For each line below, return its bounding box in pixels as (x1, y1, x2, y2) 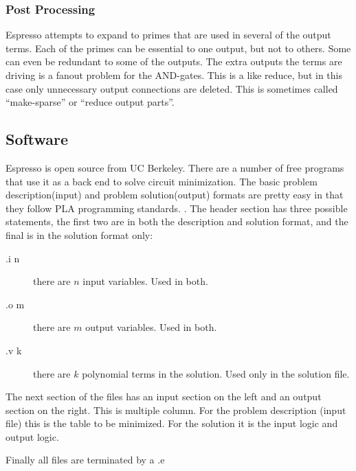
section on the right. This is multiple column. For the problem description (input (5, 402, 346, 417)
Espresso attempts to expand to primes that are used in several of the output (5, 27, 331, 42)
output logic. (5, 429, 59, 444)
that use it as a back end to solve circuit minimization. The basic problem (5, 174, 318, 188)
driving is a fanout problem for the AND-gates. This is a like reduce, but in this (5, 68, 342, 82)
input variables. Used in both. (82, 274, 208, 288)
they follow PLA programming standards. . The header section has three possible (5, 200, 348, 215)
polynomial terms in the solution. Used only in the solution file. (82, 366, 350, 380)
